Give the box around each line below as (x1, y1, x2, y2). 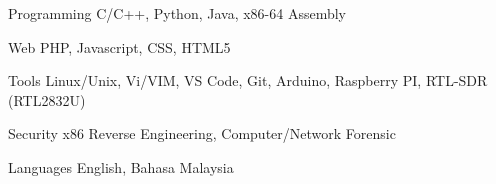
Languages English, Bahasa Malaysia (8, 156, 234, 177)
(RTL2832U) (8, 89, 86, 110)
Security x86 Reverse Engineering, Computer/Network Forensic (8, 123, 396, 144)
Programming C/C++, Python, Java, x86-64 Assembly (8, 3, 347, 23)
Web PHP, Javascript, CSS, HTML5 (8, 36, 231, 57)
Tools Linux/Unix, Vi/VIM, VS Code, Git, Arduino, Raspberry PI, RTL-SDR (8, 70, 488, 91)
